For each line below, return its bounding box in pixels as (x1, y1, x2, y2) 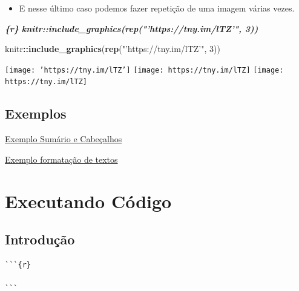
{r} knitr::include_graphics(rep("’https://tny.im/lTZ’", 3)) (5, 22, 258, 34)
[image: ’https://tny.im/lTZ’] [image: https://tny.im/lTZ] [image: (5, 65, 284, 74)
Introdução (5, 230, 75, 249)
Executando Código (5, 188, 172, 213)
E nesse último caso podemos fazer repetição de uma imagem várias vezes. (19, 2, 295, 14)
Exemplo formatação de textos (5, 152, 118, 165)
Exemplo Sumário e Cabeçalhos (5, 132, 122, 145)
